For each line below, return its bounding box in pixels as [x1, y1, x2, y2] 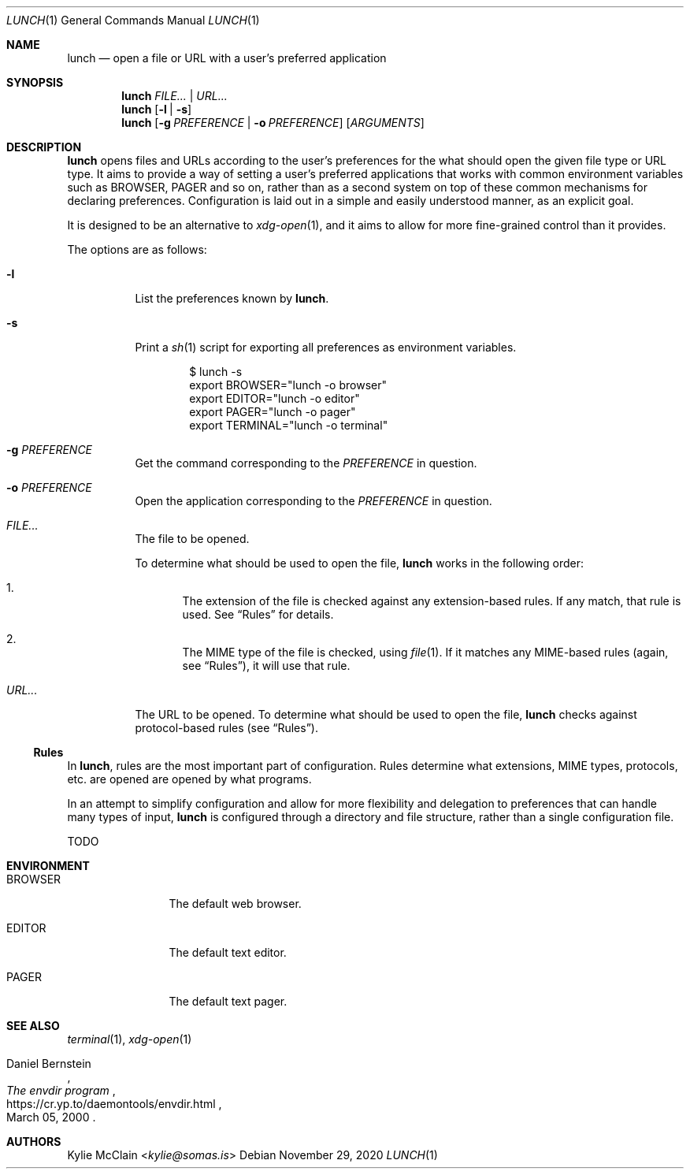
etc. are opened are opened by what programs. [67, 772, 312, 786]
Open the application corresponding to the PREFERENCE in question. [135, 494, 492, 508]
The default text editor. [169, 946, 287, 959]
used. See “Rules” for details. [182, 608, 334, 621]
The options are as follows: [67, 243, 207, 256]
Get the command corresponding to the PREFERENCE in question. [135, 456, 477, 470]
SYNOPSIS [6, 76, 64, 89]
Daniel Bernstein [6, 1057, 91, 1070]
